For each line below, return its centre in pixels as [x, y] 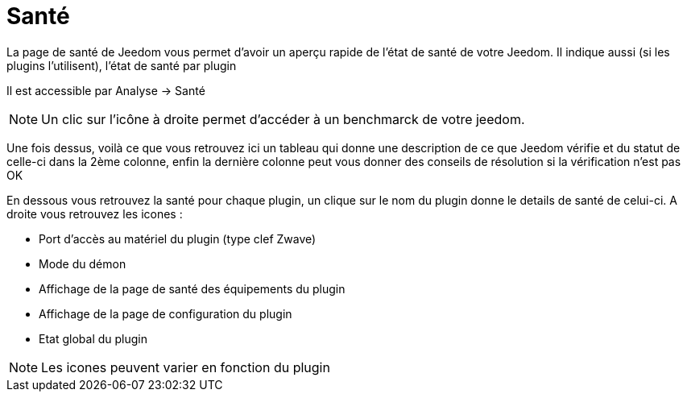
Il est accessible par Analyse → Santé [106, 90]
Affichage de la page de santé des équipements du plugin [192, 288]
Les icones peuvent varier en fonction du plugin [186, 367]
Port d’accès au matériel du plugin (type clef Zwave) [178, 238]
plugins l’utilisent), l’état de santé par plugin [122, 65]
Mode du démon [83, 263]
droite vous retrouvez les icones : [95, 214]
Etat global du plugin [93, 338]
